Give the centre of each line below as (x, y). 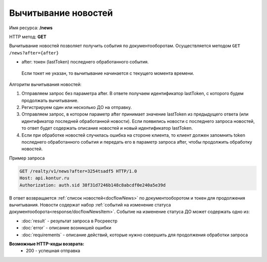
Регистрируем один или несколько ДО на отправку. (77, 107)
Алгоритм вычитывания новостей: (45, 84)
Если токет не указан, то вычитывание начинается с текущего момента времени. (108, 73)
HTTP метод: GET (28, 37)
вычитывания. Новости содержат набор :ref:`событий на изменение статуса (90, 205)
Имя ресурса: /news (31, 28)
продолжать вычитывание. (50, 100)
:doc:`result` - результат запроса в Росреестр (69, 221)
